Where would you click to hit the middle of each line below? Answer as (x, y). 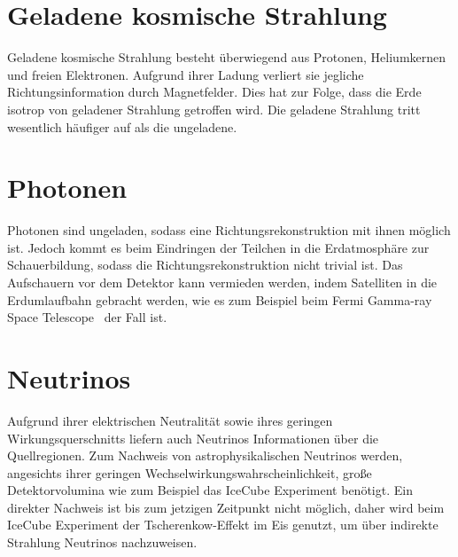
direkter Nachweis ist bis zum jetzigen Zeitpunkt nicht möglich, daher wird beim (226, 507)
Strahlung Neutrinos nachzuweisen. (102, 542)
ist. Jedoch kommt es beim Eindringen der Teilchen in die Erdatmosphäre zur (218, 247)
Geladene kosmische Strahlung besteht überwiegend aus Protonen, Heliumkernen (227, 57)
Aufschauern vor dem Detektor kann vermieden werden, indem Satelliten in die (222, 282)
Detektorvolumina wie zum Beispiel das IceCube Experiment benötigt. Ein (210, 490)
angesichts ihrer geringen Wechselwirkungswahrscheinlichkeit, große (190, 472)
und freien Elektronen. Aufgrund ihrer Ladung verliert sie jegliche (186, 74)
